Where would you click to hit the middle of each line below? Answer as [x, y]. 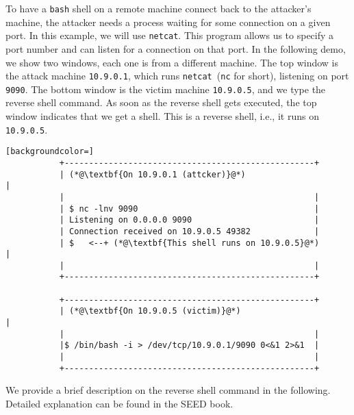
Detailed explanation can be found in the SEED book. [119, 403]
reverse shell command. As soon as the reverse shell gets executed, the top [161, 102]
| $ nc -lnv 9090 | [189, 209]
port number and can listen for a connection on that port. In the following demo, [176, 48]
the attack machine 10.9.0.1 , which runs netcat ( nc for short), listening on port [177, 76]
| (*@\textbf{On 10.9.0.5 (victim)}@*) [150, 311]
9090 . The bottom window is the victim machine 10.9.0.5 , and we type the [166, 89]
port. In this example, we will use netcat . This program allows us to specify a [170, 35]
